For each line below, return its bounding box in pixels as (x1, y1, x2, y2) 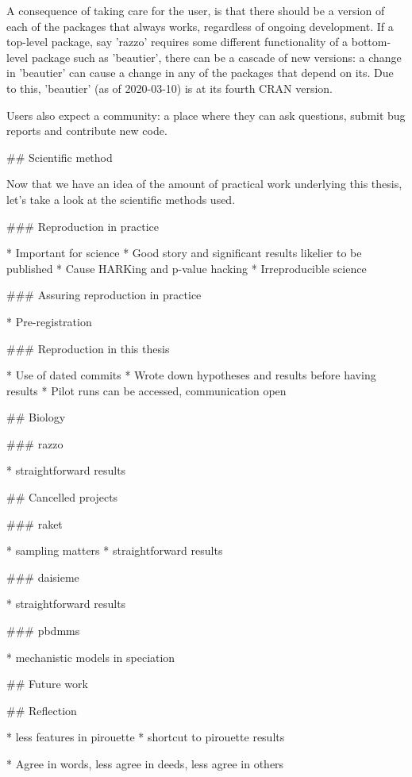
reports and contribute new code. (6, 122, 167, 139)
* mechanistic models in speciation (6, 648, 175, 665)
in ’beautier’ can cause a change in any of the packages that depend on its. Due (6, 64, 394, 81)
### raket (6, 515, 63, 532)
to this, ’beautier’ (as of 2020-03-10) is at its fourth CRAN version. (6, 79, 333, 96)
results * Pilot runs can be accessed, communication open (6, 382, 287, 398)
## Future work (6, 675, 88, 692)
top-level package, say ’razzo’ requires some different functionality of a (6, 33, 348, 50)
